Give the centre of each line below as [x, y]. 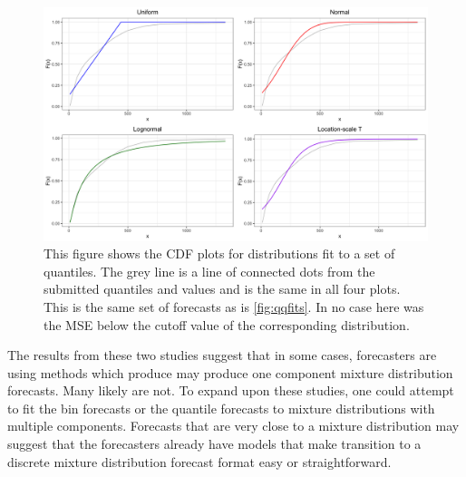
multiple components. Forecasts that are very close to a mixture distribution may [233, 426]
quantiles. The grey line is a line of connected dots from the [209, 271]
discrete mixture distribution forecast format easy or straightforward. [199, 461]
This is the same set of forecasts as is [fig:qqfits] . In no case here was [234, 306]
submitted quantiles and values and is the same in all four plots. [222, 289]
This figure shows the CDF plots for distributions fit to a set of [219, 253]
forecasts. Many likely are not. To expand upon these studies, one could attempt [231, 390]
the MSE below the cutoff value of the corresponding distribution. [227, 324]
